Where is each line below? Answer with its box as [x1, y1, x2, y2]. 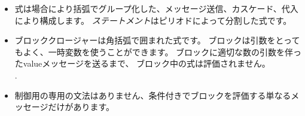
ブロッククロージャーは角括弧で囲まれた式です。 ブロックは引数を [14, 34, 276, 46]
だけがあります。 [48, 101, 115, 113]
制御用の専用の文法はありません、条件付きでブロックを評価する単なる [14, 89, 291, 101]
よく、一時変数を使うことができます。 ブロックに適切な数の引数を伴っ [23, 45, 302, 58]
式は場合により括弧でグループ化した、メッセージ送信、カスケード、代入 [14, 2, 298, 14]
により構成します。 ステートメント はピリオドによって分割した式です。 [14, 14, 292, 26]
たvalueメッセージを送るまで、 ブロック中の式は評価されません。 [14, 57, 270, 70]
